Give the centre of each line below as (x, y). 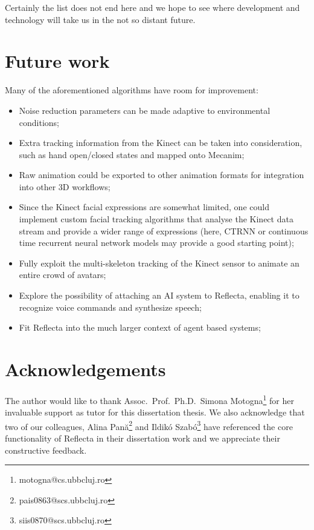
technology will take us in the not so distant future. (100, 19)
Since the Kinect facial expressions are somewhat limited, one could (144, 207)
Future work (57, 61)
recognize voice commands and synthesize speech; (110, 307)
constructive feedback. (46, 450)
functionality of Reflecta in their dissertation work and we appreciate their (143, 438)
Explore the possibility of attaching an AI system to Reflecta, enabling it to (159, 295)
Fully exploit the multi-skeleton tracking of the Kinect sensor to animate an (159, 263)
